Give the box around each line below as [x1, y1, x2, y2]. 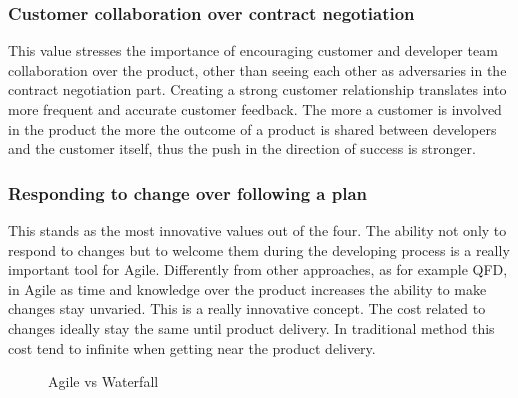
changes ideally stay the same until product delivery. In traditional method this [8, 317, 495, 338]
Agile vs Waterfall [48, 371, 159, 392]
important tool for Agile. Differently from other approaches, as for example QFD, [8, 259, 508, 280]
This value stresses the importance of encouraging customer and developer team [8, 40, 498, 61]
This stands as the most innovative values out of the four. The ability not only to [8, 220, 507, 240]
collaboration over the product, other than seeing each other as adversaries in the [8, 59, 507, 80]
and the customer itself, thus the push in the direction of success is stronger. [8, 138, 476, 159]
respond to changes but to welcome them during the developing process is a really [8, 239, 510, 260]
